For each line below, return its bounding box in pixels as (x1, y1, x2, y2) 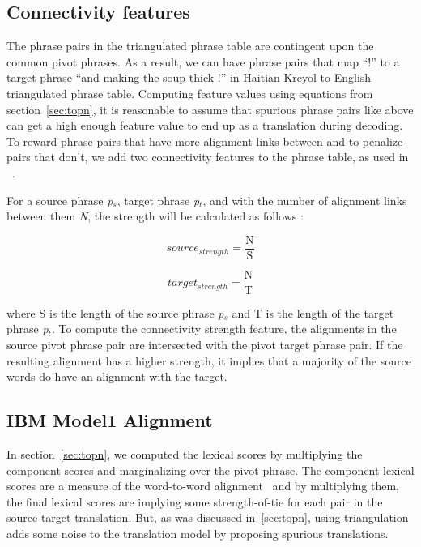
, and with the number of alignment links (202, 191, 407, 208)
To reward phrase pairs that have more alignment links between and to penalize (6, 132, 403, 149)
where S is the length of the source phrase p (6, 304, 224, 321)
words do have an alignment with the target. (6, 368, 228, 385)
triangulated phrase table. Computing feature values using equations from (6, 84, 373, 101)
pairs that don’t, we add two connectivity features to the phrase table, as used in (6, 148, 409, 165)
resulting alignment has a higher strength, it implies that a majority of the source (6, 352, 411, 369)
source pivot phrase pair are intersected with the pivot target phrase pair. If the (6, 336, 403, 353)
